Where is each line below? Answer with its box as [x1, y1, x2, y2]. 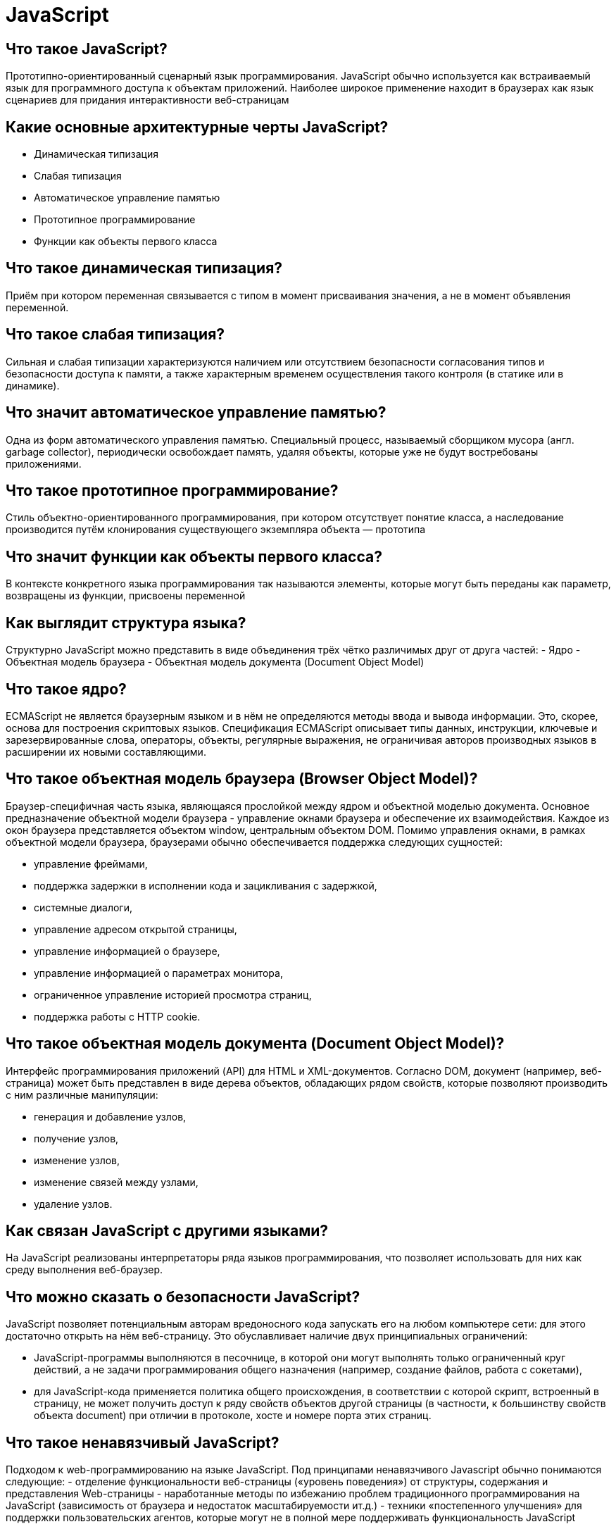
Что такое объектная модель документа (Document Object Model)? [6, 1035, 505, 1053]
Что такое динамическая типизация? [6, 259, 283, 277]
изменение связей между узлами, [34, 1175, 199, 1188]
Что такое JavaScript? [6, 39, 168, 58]
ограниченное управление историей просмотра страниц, [34, 988, 312, 1001]
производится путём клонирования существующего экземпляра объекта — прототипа [6, 523, 426, 536]
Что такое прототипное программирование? [6, 481, 339, 499]
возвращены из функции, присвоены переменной [6, 589, 246, 602]
